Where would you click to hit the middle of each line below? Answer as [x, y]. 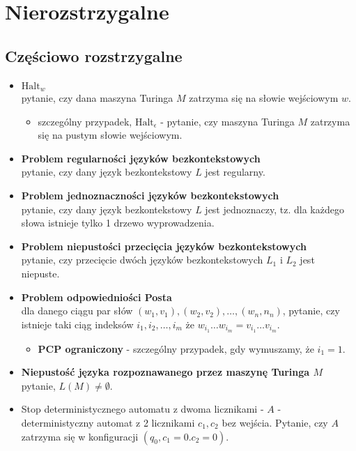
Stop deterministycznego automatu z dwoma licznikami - [142, 409]
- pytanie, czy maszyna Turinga [227, 121]
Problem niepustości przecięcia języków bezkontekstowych [164, 246]
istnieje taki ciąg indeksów [77, 324]
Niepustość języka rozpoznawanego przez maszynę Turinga [165, 372]
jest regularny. [235, 172]
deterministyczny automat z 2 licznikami [108, 422]
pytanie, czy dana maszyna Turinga [97, 98]
